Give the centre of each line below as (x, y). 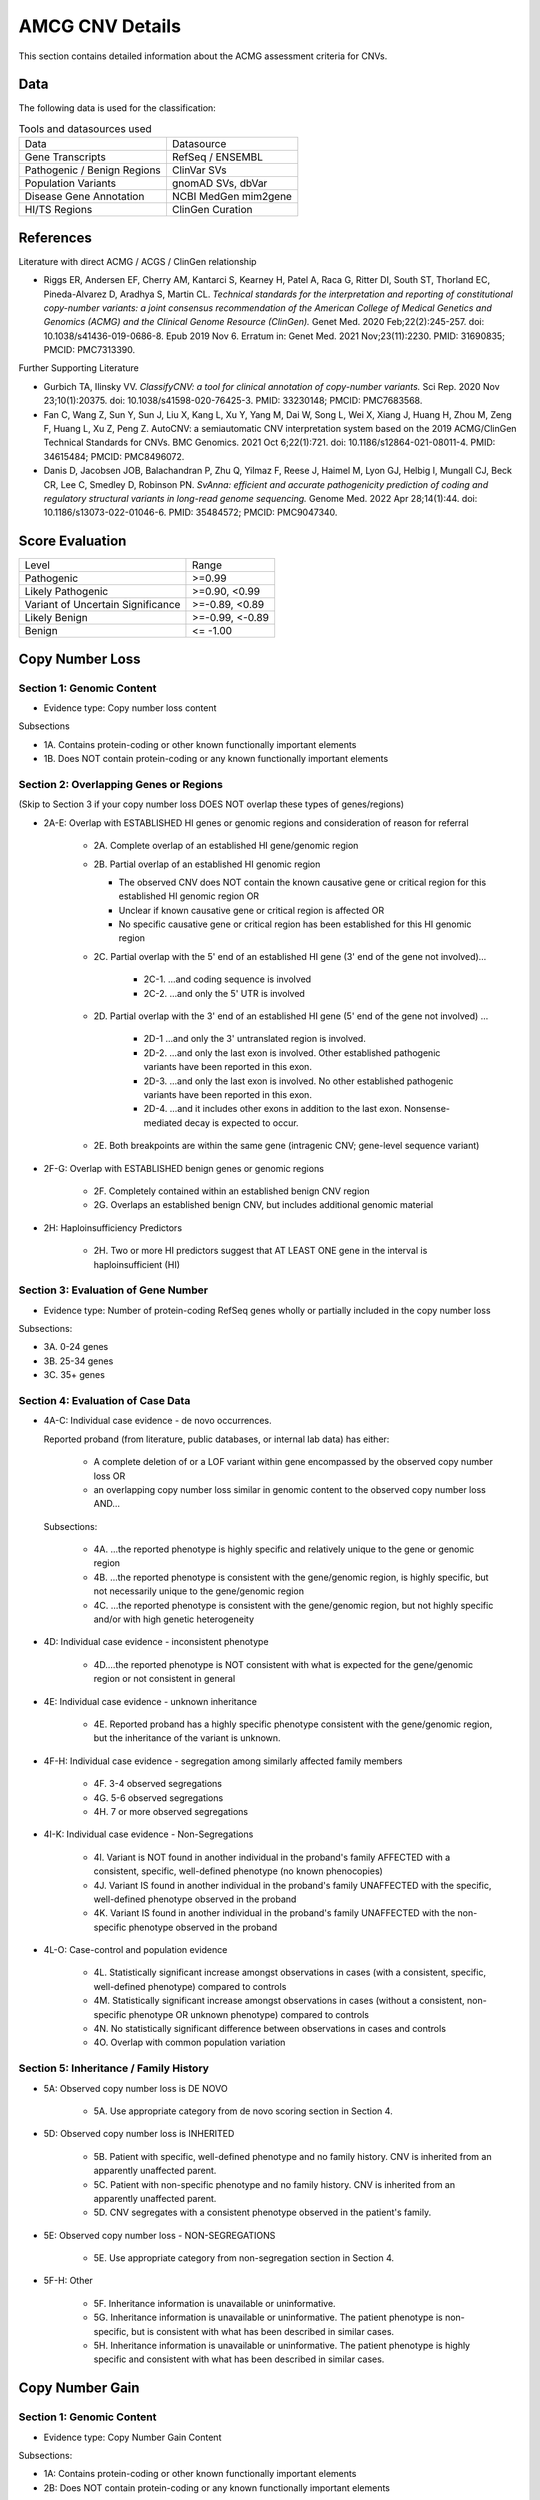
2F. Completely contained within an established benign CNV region (231, 1191)
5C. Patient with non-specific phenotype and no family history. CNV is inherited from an (274, 2184)
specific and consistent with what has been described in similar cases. (239, 2359)
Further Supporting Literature (78, 368)
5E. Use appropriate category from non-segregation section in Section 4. (244, 2258)
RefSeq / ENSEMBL (217, 157)
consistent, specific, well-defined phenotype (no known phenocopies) (238, 1871)
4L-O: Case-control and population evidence (135, 1950)
